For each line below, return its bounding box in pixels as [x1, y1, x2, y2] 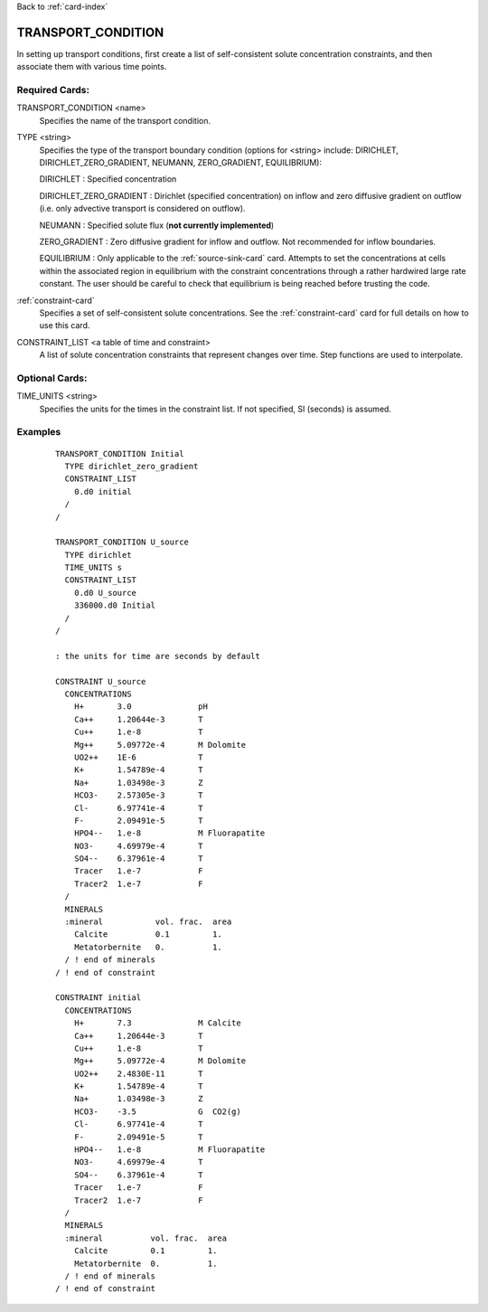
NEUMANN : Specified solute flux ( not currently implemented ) [39, 220, 275, 231]
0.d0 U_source [73, 588, 137, 598]
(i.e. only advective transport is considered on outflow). [39, 203, 246, 214]
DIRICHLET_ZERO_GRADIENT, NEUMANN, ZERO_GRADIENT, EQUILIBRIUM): [39, 157, 323, 167]
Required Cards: [16, 84, 90, 97]
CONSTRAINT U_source [55, 676, 146, 686]
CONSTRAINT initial [55, 993, 142, 1003]
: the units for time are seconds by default [55, 651, 261, 661]
